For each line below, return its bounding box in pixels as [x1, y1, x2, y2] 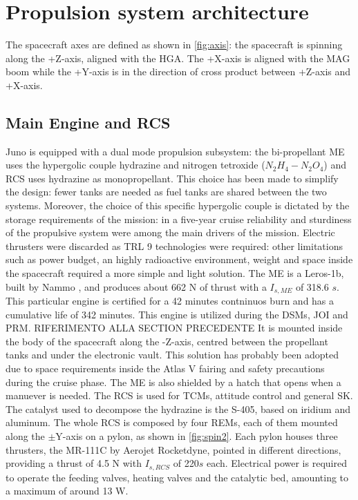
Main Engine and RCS [6, 111, 171, 133]
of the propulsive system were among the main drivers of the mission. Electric [6, 225, 335, 240]
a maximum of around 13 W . [6, 483, 129, 498]
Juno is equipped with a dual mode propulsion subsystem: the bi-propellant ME [6, 144, 345, 158]
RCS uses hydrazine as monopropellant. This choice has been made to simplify [6, 171, 339, 185]
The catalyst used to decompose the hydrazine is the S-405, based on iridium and [6, 401, 350, 416]
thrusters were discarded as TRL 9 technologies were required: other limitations [6, 238, 343, 253]
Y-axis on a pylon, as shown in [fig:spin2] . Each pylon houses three [55, 429, 338, 443]
